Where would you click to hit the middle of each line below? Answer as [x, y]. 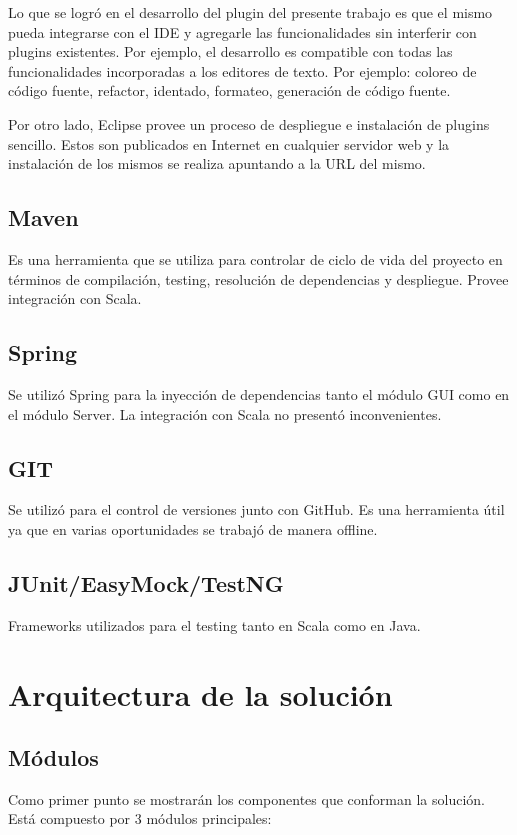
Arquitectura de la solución [200, 693]
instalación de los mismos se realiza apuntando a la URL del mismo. [217, 163]
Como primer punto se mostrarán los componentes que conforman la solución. [246, 798]
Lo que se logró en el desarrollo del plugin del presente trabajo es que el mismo [250, 12]
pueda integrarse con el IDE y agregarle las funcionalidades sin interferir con [242, 31]
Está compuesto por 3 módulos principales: [140, 818]
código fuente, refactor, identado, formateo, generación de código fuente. [229, 90]
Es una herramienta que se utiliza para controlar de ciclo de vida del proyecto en [255, 258]
